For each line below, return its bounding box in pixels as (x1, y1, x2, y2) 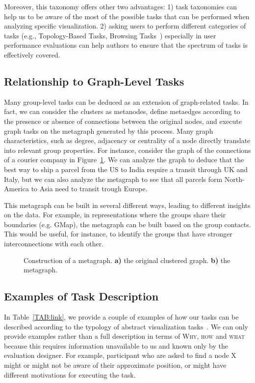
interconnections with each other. (4, 238, 104, 249)
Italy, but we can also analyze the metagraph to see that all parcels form (4, 174, 223, 184)
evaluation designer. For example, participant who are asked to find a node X (4, 350, 236, 360)
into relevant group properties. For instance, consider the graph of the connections (4, 145, 251, 155)
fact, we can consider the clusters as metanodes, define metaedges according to (4, 106, 240, 117)
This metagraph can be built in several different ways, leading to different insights (4, 200, 251, 210)
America (4, 183, 29, 194)
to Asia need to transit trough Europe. (31, 183, 148, 194)
